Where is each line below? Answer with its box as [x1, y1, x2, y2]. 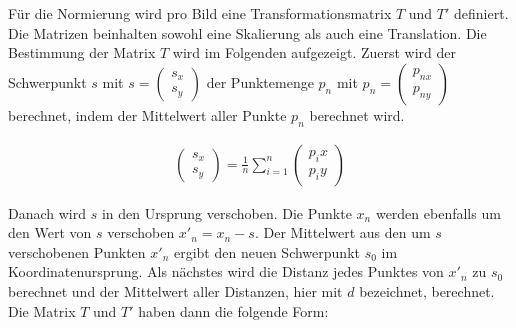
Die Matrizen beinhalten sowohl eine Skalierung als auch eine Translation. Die [8, 22, 487, 43]
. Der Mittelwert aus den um [254, 222, 431, 243]
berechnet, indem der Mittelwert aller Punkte [8, 104, 287, 125]
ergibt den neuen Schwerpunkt [173, 241, 360, 262]
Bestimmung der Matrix [8, 42, 156, 63]
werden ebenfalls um [375, 202, 501, 223]
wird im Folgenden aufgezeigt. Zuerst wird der [172, 42, 457, 63]
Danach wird [8, 202, 87, 223]
